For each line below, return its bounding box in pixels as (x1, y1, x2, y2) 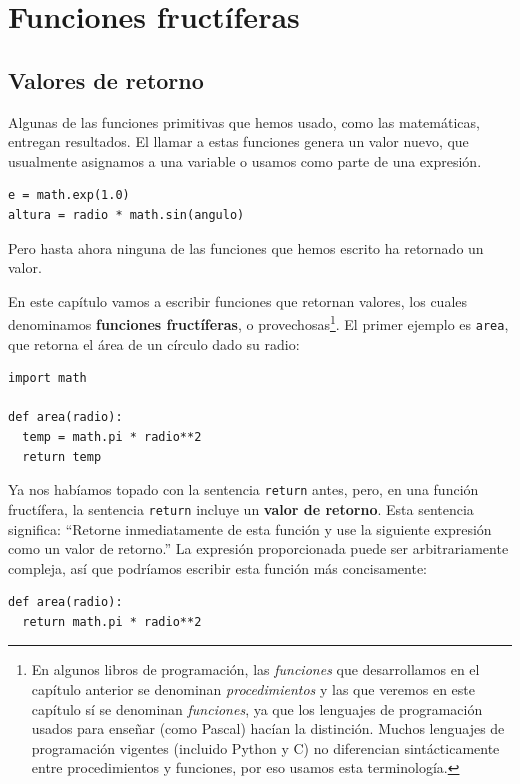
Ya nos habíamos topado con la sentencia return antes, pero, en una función (8, 479, 479, 500)
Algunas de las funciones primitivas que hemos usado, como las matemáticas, (8, 111, 480, 132)
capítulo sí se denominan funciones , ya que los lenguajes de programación (31, 698, 483, 719)
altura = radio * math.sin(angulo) (8, 207, 245, 222)
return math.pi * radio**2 (22, 614, 202, 629)
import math (8, 371, 87, 386)
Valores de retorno (8, 64, 204, 95)
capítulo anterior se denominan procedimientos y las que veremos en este (31, 679, 475, 700)
